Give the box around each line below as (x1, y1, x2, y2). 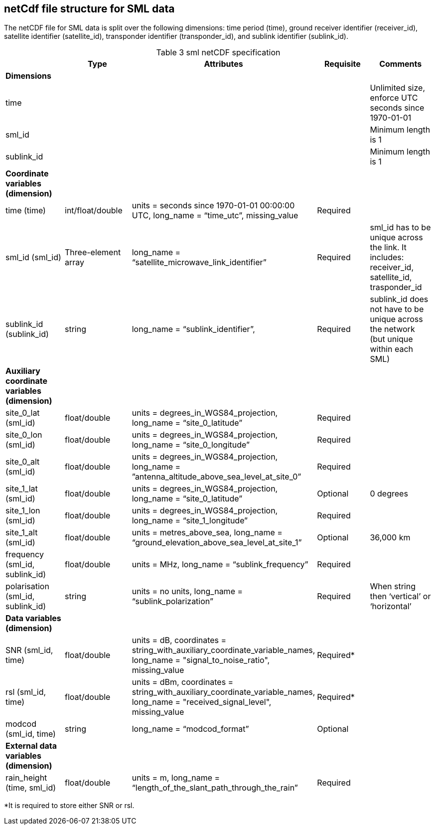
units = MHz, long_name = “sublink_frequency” (132, 559, 308, 570)
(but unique (370, 334, 413, 344)
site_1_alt (5, 527, 38, 538)
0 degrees (370, 489, 408, 499)
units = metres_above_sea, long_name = (132, 527, 283, 538)
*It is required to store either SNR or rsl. (4, 801, 135, 810)
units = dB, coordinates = (132, 635, 227, 646)
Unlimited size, (370, 83, 425, 93)
